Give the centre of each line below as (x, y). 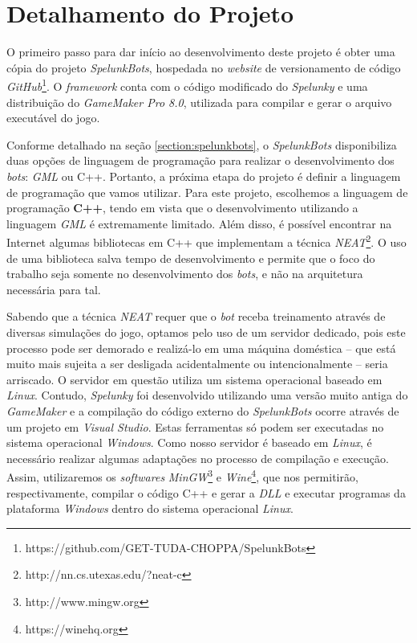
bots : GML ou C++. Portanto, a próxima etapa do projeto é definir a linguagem (204, 176)
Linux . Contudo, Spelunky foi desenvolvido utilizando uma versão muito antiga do (207, 395)
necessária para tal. (54, 289)
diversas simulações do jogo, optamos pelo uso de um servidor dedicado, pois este (206, 332)
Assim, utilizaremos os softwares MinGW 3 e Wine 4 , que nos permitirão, (182, 475)
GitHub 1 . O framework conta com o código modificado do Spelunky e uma (187, 85)
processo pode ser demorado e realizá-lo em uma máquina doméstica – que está (201, 348)
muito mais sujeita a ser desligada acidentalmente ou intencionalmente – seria (197, 364)
